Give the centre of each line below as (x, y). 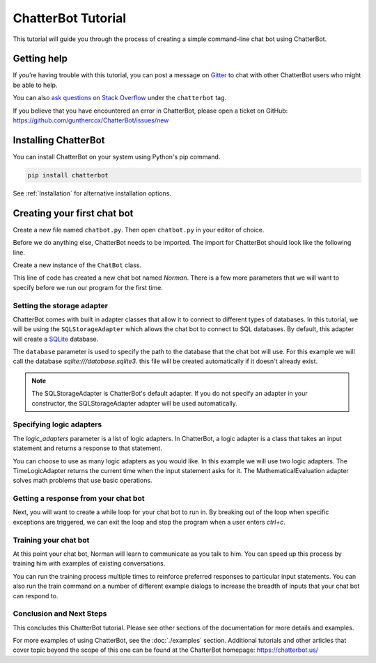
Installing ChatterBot (59, 140)
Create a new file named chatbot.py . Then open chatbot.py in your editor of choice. (139, 230)
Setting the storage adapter (60, 305)
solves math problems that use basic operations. (83, 481)
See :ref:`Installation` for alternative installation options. (92, 193)
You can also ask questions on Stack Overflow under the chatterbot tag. (120, 98)
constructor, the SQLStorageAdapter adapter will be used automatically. (135, 403)
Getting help (40, 59)
